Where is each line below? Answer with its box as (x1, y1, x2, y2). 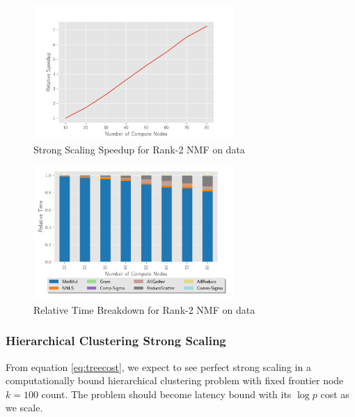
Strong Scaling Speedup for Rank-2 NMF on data (33, 142, 245, 156)
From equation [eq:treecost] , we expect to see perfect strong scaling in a (6, 359, 311, 374)
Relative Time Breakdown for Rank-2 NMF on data (33, 302, 255, 317)
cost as (320, 386, 349, 401)
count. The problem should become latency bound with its (41, 386, 292, 401)
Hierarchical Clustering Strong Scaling (6, 332, 226, 349)
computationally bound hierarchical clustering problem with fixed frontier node (6, 373, 344, 388)
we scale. (6, 400, 43, 415)
